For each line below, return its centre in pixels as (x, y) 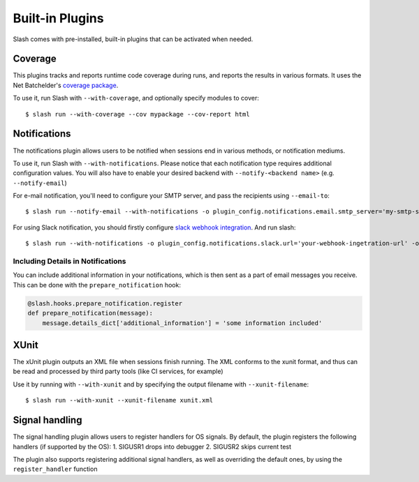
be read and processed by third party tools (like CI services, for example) (118, 371)
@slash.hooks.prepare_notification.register (105, 303)
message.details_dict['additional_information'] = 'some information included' (182, 323)
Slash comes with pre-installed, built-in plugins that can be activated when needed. (133, 39)
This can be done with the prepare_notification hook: (97, 285)
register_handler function (55, 469)
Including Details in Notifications (69, 262)
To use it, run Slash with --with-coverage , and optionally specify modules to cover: (136, 98)
